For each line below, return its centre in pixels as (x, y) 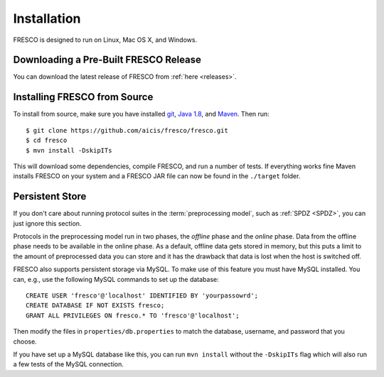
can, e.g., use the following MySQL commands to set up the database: (116, 279)
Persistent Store (50, 196)
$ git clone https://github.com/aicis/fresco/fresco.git (127, 130)
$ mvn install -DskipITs (69, 150)
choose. (25, 342)
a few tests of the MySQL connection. (69, 364)
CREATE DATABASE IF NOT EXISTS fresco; (95, 306)
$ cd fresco (47, 141)
